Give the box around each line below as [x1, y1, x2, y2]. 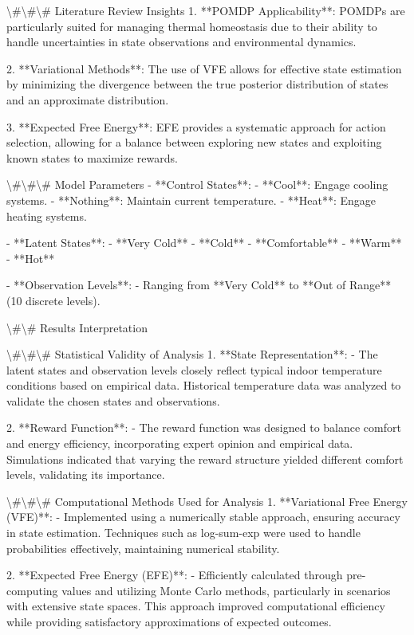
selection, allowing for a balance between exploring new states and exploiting [6, 134, 382, 151]
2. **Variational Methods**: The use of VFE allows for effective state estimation [6, 60, 402, 76]
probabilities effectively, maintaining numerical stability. [6, 539, 280, 556]
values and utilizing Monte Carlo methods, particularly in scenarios [61, 582, 391, 598]
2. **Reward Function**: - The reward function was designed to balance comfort [6, 419, 401, 436]
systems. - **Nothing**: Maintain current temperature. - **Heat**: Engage [6, 191, 376, 208]
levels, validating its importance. [6, 466, 165, 483]
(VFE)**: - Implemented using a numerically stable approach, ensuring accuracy [6, 508, 400, 525]
